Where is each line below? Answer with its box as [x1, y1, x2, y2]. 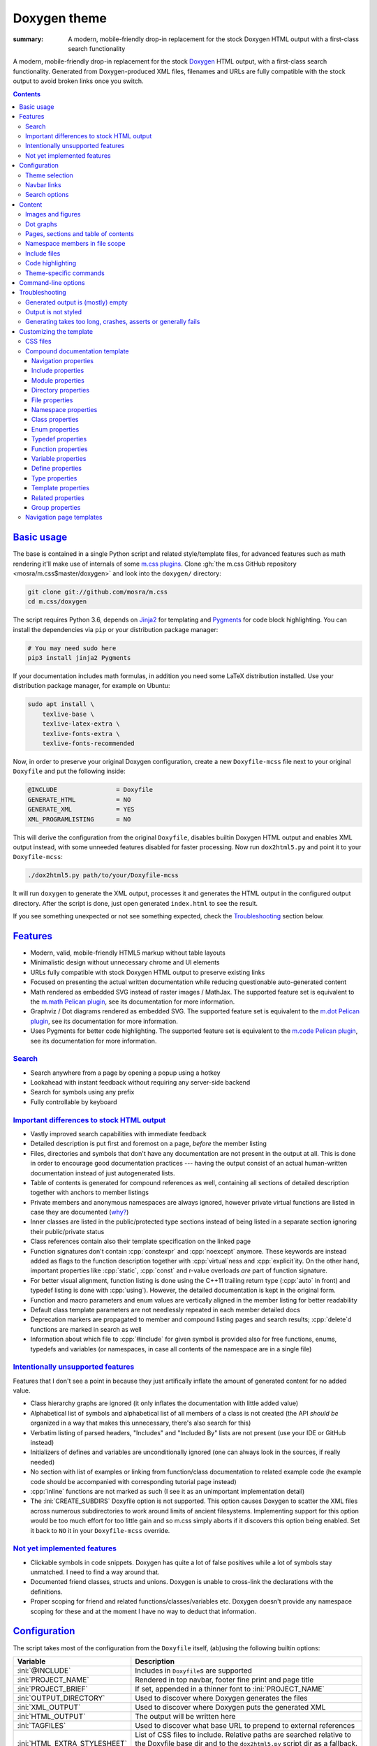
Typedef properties [31, 435, 87, 443]
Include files [25, 249, 61, 258]
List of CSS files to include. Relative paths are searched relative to [135, 1729, 352, 1739]
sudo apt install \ [27, 700, 94, 708]
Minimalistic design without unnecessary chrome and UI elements [30, 958, 220, 967]
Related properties [31, 493, 85, 502]
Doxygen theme [13, 10, 108, 26]
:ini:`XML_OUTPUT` [17, 1702, 81, 1712]
